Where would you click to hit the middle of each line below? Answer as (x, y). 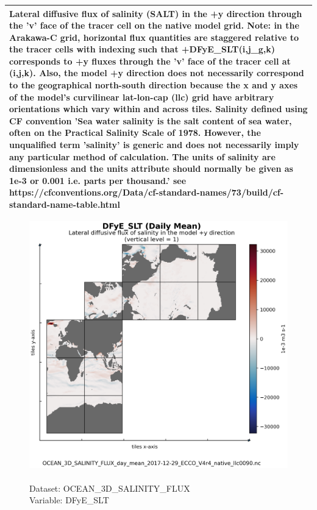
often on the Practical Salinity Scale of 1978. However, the (135, 133)
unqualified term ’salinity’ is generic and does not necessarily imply (154, 145)
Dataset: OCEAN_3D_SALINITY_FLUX (110, 488)
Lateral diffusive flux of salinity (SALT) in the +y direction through (156, 13)
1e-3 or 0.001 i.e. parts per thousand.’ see (98, 180)
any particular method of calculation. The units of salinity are (142, 156)
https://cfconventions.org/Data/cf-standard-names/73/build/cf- (147, 192)
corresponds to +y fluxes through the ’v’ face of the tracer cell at (150, 61)
